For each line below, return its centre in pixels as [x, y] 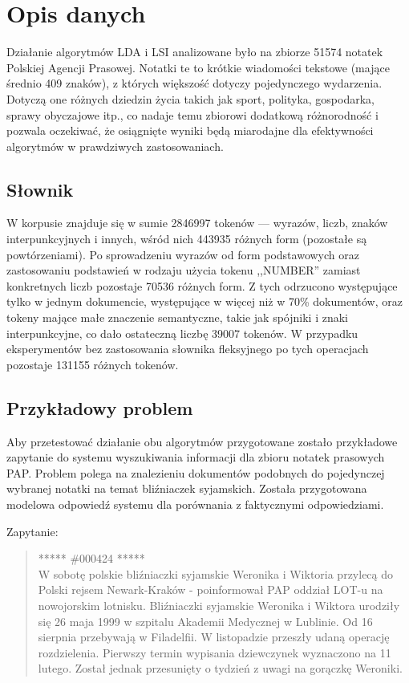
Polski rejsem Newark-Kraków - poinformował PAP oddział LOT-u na [211, 589]
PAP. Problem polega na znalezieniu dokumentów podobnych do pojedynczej [196, 472]
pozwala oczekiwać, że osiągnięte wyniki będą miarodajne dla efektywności [190, 130]
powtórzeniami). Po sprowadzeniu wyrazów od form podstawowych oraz [183, 254]
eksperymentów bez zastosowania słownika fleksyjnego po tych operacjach [188, 349]
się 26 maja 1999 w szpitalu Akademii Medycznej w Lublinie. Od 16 [205, 621]
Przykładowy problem [100, 407]
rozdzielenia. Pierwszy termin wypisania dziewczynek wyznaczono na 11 [215, 652]
